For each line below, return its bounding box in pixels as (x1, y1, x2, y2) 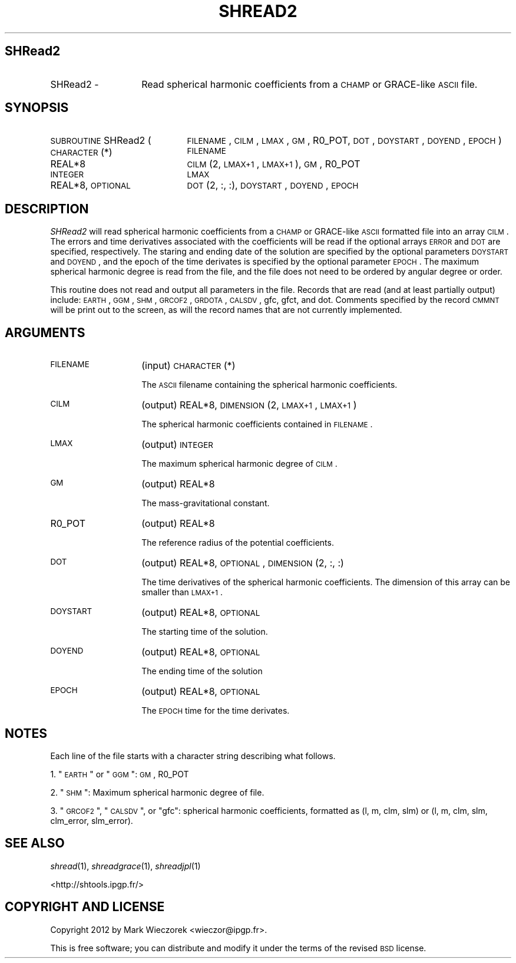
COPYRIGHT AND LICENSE (5, 899, 165, 915)
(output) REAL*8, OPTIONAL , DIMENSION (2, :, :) (141, 557, 344, 569)
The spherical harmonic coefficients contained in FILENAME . (141, 419, 373, 430)
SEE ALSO (5, 836, 65, 851)
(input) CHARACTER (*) (141, 360, 236, 372)
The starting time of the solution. (141, 626, 268, 637)
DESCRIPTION (5, 201, 89, 216)
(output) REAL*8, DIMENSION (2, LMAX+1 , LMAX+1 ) (141, 399, 357, 411)
